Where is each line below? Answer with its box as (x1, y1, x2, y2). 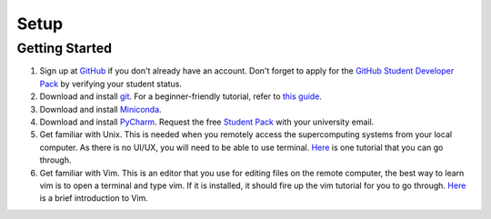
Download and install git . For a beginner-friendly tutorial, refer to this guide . (39, 91, 323, 102)
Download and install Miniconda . (39, 104, 163, 114)
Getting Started (16, 40, 113, 56)
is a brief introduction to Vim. (39, 193, 149, 204)
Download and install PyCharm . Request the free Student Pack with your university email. (39, 116, 375, 127)
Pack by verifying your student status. (39, 78, 182, 89)
